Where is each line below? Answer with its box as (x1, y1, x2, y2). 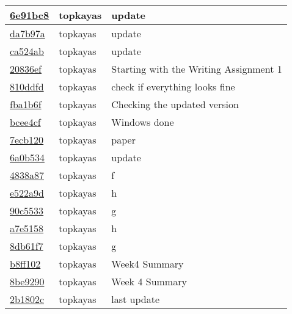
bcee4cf (10, 115, 41, 129)
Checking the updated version (111, 97, 239, 111)
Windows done (111, 115, 174, 129)
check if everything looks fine (111, 79, 235, 93)
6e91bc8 (10, 8, 49, 22)
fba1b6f (10, 97, 42, 111)
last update (111, 292, 160, 306)
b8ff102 (10, 257, 41, 271)
